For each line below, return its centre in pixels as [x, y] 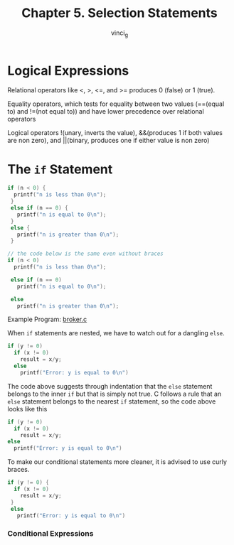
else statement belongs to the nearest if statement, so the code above [112, 401]
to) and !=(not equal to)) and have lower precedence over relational [106, 112]
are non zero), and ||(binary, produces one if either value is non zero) [108, 141]
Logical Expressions [68, 71]
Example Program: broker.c [47, 319]
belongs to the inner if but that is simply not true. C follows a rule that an [115, 394]
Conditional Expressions [50, 534]
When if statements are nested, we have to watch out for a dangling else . [116, 333]
